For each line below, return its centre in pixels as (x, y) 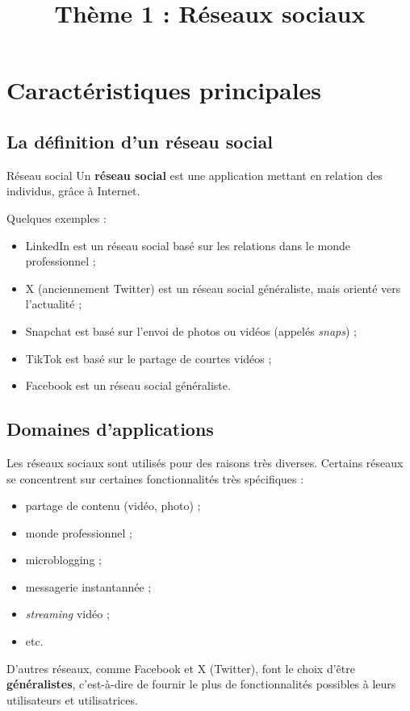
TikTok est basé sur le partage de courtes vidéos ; (149, 358)
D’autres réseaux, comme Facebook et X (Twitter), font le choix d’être (181, 668)
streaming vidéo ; (67, 614)
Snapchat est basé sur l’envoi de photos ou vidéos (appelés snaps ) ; (191, 330)
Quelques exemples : (56, 217)
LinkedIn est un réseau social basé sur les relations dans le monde (188, 245)
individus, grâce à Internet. (73, 191)
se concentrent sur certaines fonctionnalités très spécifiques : (155, 478)
